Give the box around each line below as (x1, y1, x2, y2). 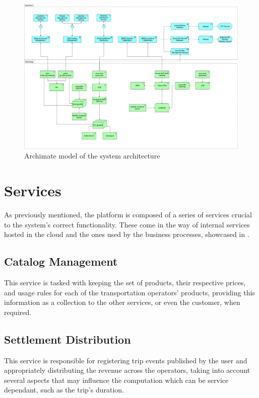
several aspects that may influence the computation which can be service (4, 374, 229, 385)
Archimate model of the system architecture (24, 150, 160, 161)
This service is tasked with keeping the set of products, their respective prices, (4, 277, 246, 288)
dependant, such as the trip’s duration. (4, 384, 124, 395)
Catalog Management (4, 254, 118, 269)
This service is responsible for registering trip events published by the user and (4, 355, 247, 365)
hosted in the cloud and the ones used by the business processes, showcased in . (4, 229, 249, 240)
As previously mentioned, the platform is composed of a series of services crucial (4, 209, 252, 220)
